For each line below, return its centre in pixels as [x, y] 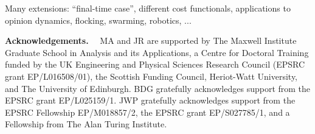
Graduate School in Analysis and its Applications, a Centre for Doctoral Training [157, 52]
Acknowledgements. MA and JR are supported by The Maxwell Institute [151, 41]
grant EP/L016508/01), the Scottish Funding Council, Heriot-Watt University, [151, 76]
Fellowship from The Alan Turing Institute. [86, 124]
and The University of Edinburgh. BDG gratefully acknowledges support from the [158, 88]
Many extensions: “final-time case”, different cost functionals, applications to [148, 8]
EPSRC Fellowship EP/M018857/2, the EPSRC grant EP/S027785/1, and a [147, 112]
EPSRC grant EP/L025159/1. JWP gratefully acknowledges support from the [150, 100]
